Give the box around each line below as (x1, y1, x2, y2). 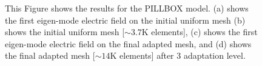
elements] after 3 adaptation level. (119, 49, 246, 62)
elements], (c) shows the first (151, 25, 258, 38)
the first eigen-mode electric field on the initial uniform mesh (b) (5, 13, 246, 26)
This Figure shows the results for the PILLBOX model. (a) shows (5, 2, 249, 14)
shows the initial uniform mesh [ (5, 25, 125, 38)
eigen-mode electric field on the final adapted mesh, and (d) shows (5, 37, 252, 50)
